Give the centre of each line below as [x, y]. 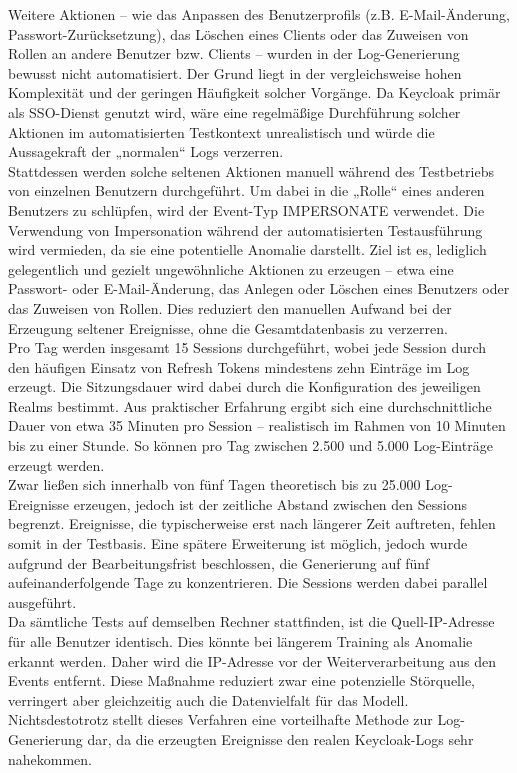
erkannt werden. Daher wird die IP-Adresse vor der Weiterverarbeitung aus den [252, 660]
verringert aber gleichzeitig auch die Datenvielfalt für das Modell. [208, 699]
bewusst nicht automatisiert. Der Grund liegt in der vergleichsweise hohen [235, 72]
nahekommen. [50, 758]
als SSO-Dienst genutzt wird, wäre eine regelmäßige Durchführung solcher [234, 111]
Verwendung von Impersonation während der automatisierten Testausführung [245, 229]
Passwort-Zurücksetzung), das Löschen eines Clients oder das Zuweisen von [238, 33]
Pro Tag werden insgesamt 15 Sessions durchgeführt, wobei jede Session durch [247, 347]
